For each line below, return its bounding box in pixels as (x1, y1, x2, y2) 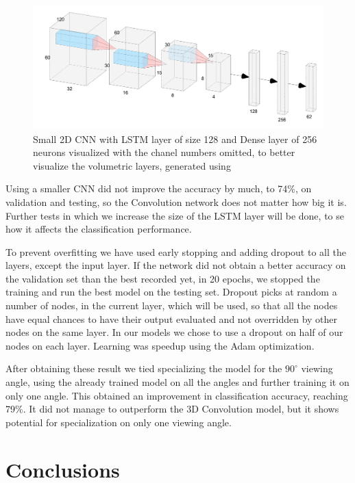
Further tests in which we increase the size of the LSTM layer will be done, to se (5, 208, 344, 222)
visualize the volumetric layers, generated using (33, 158, 231, 172)
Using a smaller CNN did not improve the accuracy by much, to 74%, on (5, 181, 312, 196)
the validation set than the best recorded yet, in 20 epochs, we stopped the (5, 271, 320, 285)
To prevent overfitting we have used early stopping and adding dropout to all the (5, 244, 346, 259)
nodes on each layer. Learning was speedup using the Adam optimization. (5, 338, 315, 352)
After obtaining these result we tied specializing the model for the (5, 361, 282, 376)
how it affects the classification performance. (5, 222, 192, 236)
